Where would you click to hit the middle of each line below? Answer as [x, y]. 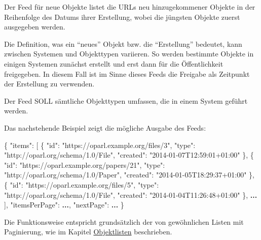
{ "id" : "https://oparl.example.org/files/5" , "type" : [82, 184]
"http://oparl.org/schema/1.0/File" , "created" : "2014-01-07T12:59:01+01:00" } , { [129, 155]
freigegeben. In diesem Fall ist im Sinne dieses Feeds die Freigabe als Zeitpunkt [127, 73]
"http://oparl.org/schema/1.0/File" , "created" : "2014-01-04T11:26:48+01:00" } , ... [131, 194]
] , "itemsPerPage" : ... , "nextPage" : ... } [64, 205]
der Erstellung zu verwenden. [49, 84]
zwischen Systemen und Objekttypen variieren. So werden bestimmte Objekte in [129, 54]
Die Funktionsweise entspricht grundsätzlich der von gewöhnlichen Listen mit [124, 221]
